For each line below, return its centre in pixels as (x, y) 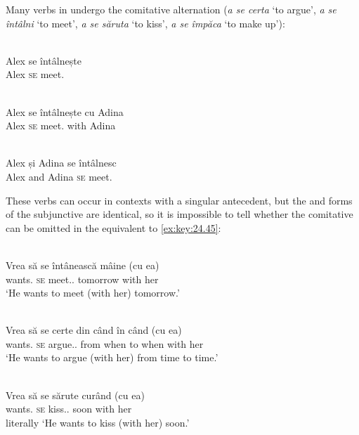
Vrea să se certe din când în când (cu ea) (94, 330)
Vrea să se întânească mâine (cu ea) (83, 265)
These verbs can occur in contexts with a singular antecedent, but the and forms (179, 200)
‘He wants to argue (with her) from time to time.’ (112, 357)
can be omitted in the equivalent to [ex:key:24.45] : (113, 227)
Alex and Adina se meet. (59, 176)
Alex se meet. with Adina (61, 125)
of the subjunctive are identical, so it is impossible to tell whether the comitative (179, 214)
